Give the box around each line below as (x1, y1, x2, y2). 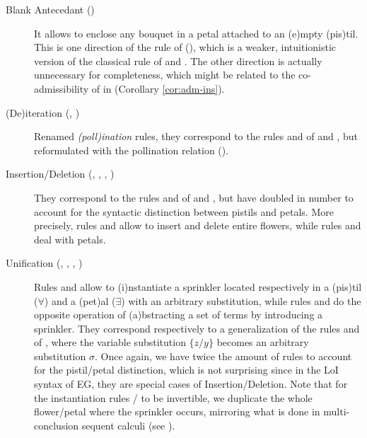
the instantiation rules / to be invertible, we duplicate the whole (34, 390, 313, 405)
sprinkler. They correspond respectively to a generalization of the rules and (34, 321, 360, 335)
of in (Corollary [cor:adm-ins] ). (91, 81, 225, 96)
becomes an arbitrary (216, 335, 309, 350)
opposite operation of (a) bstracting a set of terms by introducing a (34, 307, 323, 322)
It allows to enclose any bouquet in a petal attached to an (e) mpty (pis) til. (34, 25, 359, 40)
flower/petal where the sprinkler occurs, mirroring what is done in (34, 404, 320, 419)
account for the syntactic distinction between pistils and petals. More (34, 204, 334, 219)
